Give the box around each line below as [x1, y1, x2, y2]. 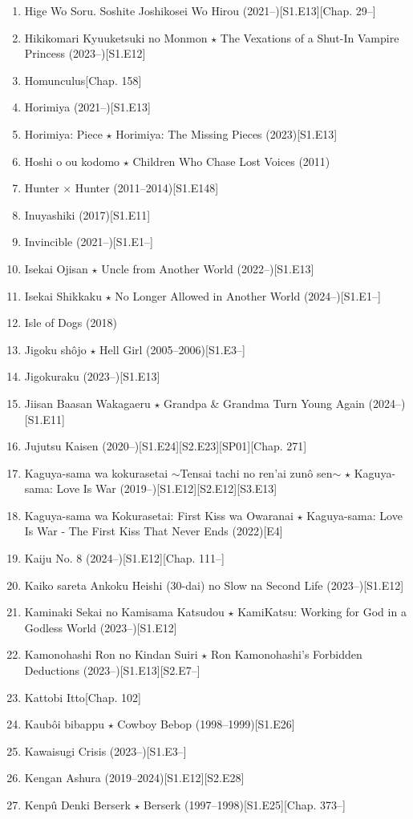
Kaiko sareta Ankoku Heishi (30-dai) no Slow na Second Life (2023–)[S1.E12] [24, 576, 404, 593]
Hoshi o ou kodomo [24, 152, 120, 169]
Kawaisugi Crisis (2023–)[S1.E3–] [24, 742, 187, 759]
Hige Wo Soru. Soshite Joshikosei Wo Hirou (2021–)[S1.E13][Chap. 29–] [24, 2, 376, 18]
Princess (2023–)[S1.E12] [24, 45, 146, 62]
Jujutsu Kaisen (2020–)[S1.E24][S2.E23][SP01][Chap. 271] [24, 438, 307, 454]
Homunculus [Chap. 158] [24, 71, 142, 88]
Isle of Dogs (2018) [24, 314, 117, 331]
